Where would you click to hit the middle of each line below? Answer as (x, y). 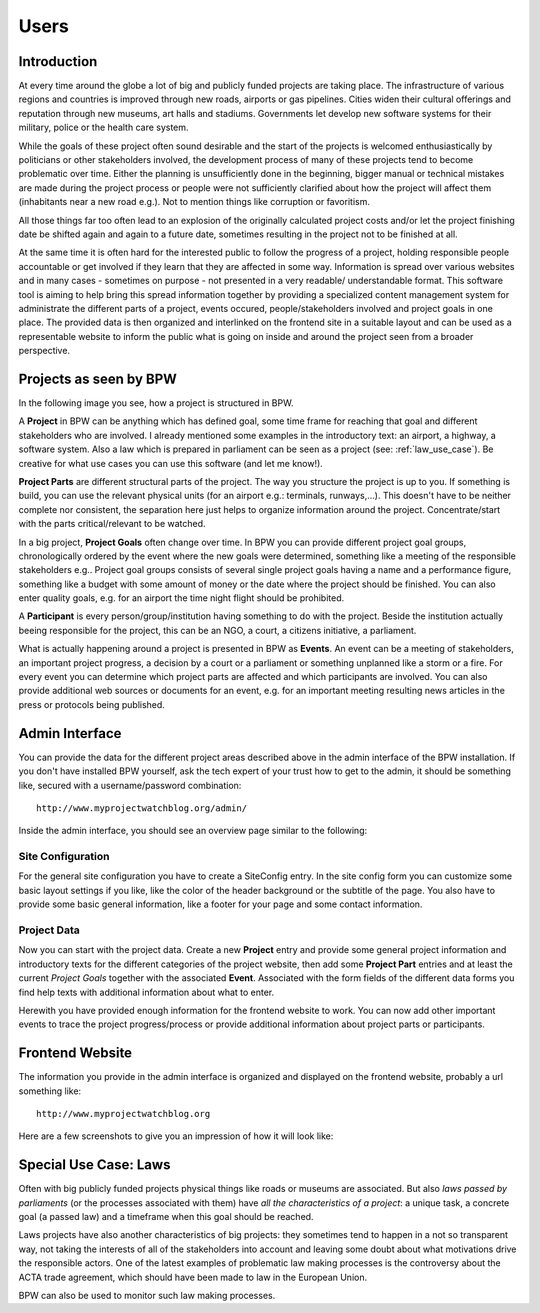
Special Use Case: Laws (94, 1165)
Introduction (58, 61)
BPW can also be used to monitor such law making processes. (147, 1296)
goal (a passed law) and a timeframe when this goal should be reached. (166, 1217)
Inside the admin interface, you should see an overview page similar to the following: (193, 831)
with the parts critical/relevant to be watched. (112, 524)
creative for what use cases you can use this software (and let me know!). (171, 463)
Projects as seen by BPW (97, 378)
